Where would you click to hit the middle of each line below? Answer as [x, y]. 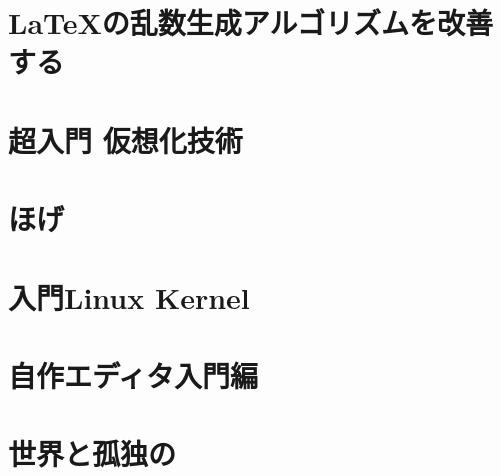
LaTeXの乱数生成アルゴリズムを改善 [250, 22]
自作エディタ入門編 [133, 374]
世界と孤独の [92, 453]
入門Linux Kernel [129, 296]
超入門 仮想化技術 [125, 139]
